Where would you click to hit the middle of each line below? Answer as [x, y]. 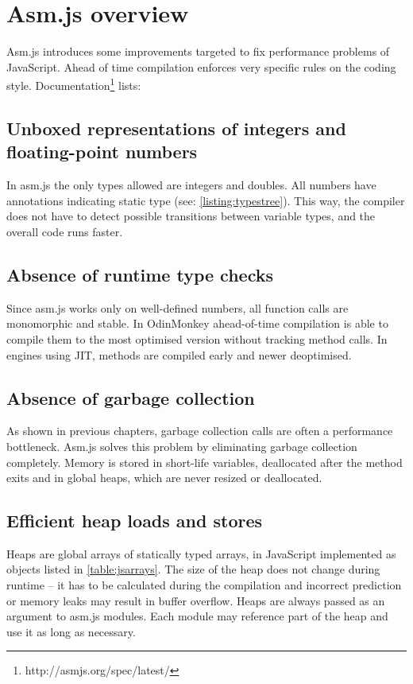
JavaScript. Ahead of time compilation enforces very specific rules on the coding [201, 66]
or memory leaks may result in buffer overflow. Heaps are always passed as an [196, 600]
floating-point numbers [102, 152]
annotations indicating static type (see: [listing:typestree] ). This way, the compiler [206, 200]
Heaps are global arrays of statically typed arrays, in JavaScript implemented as [201, 553]
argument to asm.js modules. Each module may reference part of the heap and [197, 616]
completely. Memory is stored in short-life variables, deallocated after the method [205, 462]
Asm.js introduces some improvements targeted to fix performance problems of [198, 51]
